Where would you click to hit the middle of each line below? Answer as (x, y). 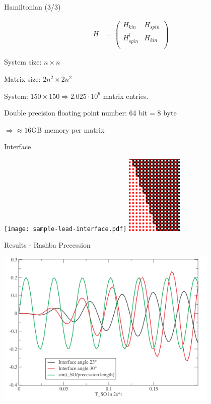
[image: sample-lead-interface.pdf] (65, 229)
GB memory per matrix (68, 129)
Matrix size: (22, 79)
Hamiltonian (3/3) (32, 7)
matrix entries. (126, 96)
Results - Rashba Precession (47, 245)
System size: (23, 62)
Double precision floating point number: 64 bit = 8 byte (90, 113)
